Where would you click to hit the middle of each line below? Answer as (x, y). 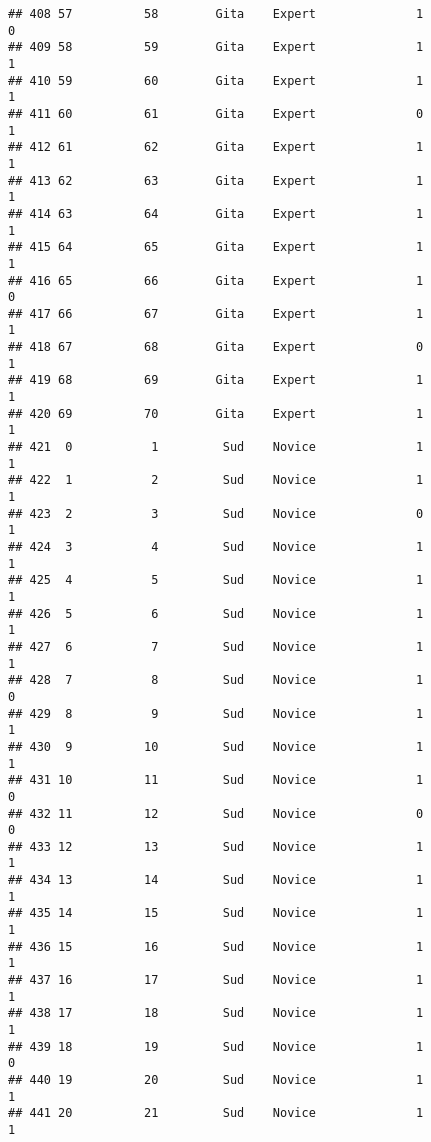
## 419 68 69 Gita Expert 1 (216, 380)
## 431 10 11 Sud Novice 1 (216, 780)
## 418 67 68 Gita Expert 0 (216, 347)
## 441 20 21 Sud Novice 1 (216, 1113)
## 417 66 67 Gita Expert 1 (216, 313)
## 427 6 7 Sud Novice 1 (216, 646)
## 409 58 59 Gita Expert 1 (216, 47)
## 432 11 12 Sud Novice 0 (216, 813)
